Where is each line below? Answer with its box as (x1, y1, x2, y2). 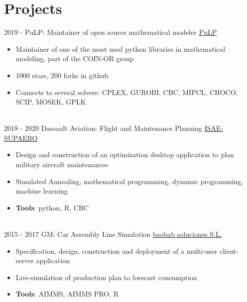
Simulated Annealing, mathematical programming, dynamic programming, (15, 176, 244, 186)
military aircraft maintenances (15, 159, 108, 170)
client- (220, 245, 239, 256)
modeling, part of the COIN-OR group (15, 53, 134, 64)
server (15, 255, 34, 266)
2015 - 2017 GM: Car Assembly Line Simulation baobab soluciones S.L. (4, 229, 222, 239)
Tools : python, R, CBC (15, 202, 89, 212)
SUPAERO (4, 132, 38, 143)
